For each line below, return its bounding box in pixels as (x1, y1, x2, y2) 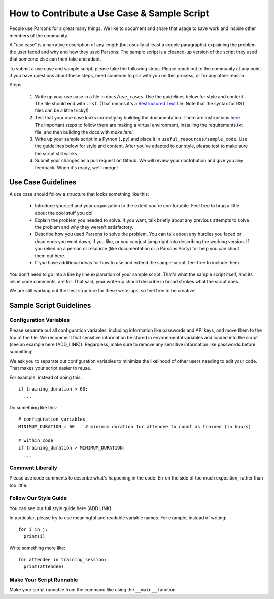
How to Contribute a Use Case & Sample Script (9, 8, 210, 19)
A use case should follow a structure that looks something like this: (9, 191, 149, 197)
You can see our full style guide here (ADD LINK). (9, 505, 113, 511)
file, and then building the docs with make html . (35, 129, 134, 135)
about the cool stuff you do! (35, 210, 93, 216)
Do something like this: (9, 404, 57, 410)
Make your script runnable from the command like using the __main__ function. (9, 587, 177, 593)
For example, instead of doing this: (9, 374, 82, 380)
